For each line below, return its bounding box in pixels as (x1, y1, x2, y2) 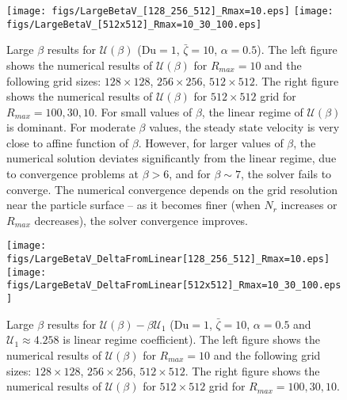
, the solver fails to (240, 166, 332, 182)
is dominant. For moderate (6, 119, 135, 135)
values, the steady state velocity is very (149, 119, 340, 135)
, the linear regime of (201, 103, 303, 120)
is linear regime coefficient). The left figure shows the (63, 331, 320, 348)
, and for (169, 166, 211, 182)
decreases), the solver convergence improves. (34, 211, 249, 228)
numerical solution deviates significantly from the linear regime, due (6, 150, 337, 166)
